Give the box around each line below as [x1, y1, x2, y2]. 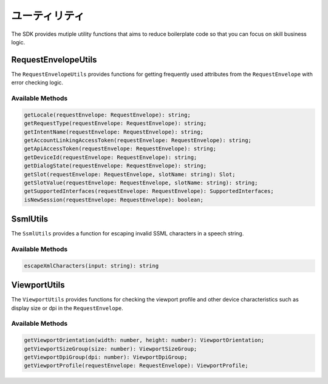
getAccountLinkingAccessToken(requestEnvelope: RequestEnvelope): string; [24, 136, 252, 144]
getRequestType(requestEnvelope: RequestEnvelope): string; [24, 120, 207, 127]
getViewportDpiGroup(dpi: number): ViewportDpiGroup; [24, 354, 188, 360]
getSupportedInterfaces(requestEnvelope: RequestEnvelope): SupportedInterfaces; [24, 188, 275, 195]
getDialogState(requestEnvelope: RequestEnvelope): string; [24, 163, 207, 169]
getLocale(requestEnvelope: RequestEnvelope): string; [24, 111, 191, 118]
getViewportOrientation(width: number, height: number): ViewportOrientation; [24, 337, 264, 344]
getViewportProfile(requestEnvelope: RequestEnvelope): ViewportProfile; [24, 362, 248, 369]
